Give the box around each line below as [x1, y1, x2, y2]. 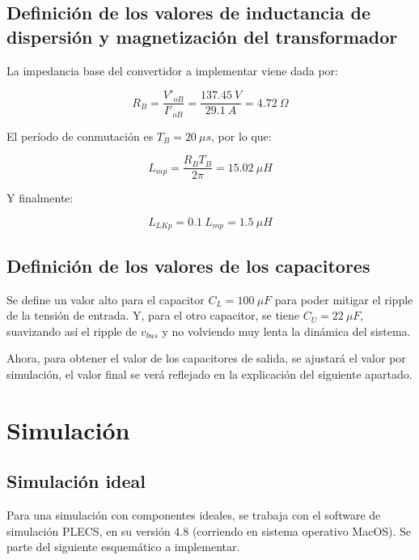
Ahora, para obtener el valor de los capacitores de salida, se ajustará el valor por [6, 350, 406, 367]
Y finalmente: [6, 189, 74, 206]
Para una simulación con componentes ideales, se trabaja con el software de [6, 507, 381, 524]
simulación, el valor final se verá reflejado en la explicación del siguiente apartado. [6, 365, 413, 382]
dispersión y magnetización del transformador [6, 23, 398, 49]
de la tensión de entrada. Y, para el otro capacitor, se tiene [6, 307, 299, 324]
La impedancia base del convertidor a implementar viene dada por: [6, 62, 338, 78]
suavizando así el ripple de [6, 322, 138, 339]
